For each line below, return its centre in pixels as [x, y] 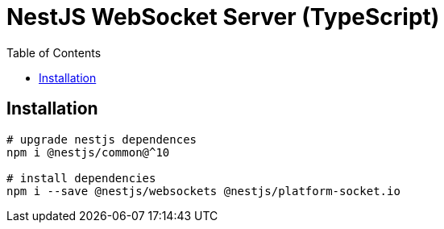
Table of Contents [54, 52]
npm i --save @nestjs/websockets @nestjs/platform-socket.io [203, 191]
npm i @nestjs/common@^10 [88, 152]
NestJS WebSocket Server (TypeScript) [223, 17]
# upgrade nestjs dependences [102, 139]
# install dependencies [81, 178]
